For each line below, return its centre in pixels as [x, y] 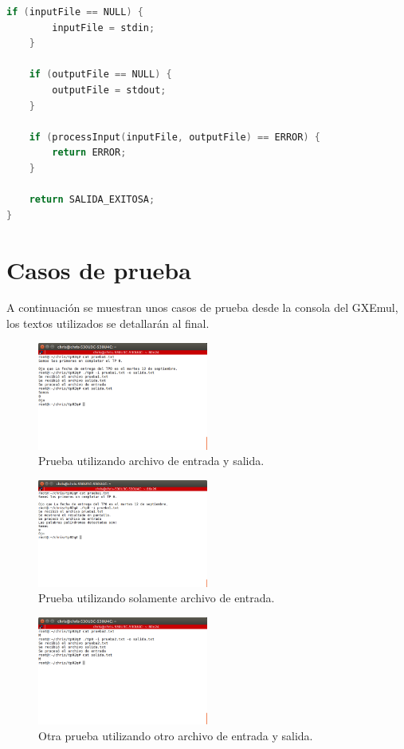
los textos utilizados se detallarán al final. [108, 323]
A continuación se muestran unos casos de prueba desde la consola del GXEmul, [202, 307]
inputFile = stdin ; [104, 28]
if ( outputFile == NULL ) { [100, 75]
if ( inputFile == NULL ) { [75, 12]
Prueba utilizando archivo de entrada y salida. [151, 461]
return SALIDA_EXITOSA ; [92, 200]
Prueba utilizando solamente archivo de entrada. [157, 598]
